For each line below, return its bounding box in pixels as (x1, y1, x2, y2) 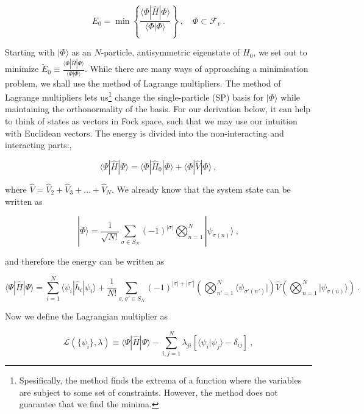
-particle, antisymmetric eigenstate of (101, 46, 240, 59)
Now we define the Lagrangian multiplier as (5, 310, 168, 323)
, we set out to (253, 46, 307, 59)
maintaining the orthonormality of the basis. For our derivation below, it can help (5, 102, 311, 115)
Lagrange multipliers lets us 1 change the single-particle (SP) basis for (5, 89, 264, 103)
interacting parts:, (5, 138, 72, 151)
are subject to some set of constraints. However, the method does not (19, 385, 278, 398)
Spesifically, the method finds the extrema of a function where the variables (19, 374, 302, 387)
